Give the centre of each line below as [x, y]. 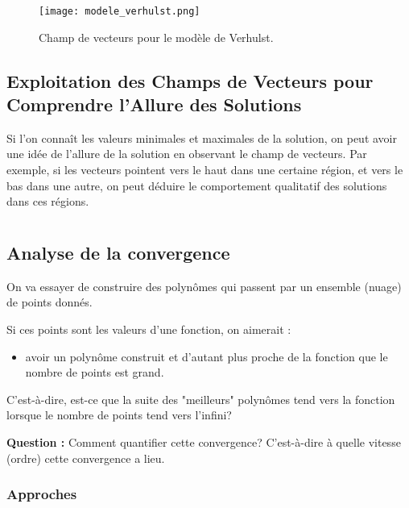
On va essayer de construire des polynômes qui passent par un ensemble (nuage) [204, 286]
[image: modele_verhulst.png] [120, 11]
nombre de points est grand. [95, 372]
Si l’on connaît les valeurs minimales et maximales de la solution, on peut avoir [202, 137]
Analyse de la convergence [118, 252]
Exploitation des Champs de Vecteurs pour [190, 80]
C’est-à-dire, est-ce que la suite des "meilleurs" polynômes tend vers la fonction [201, 399]
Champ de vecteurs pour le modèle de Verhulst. [156, 37]
